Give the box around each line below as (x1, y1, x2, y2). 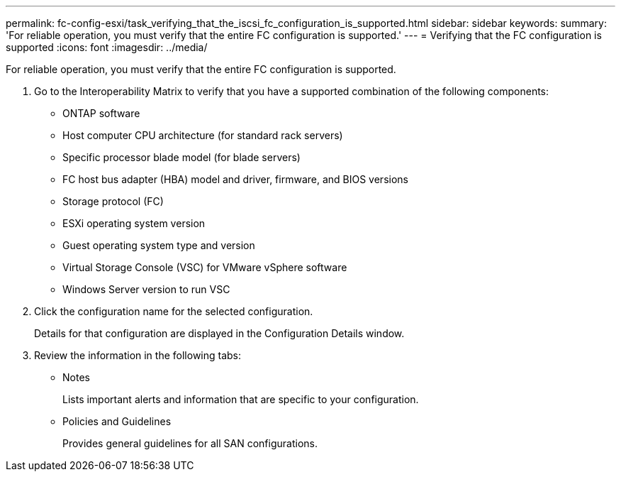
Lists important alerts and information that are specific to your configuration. (62, 393, 419, 405)
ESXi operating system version (62, 217, 206, 229)
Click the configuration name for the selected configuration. (34, 305, 313, 317)
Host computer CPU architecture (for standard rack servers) (62, 129, 343, 141)
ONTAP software (62, 107, 140, 119)
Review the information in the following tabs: (34, 349, 242, 361)
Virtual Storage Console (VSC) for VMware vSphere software (62, 261, 347, 273)
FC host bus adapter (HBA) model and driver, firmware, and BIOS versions (62, 173, 408, 185)
